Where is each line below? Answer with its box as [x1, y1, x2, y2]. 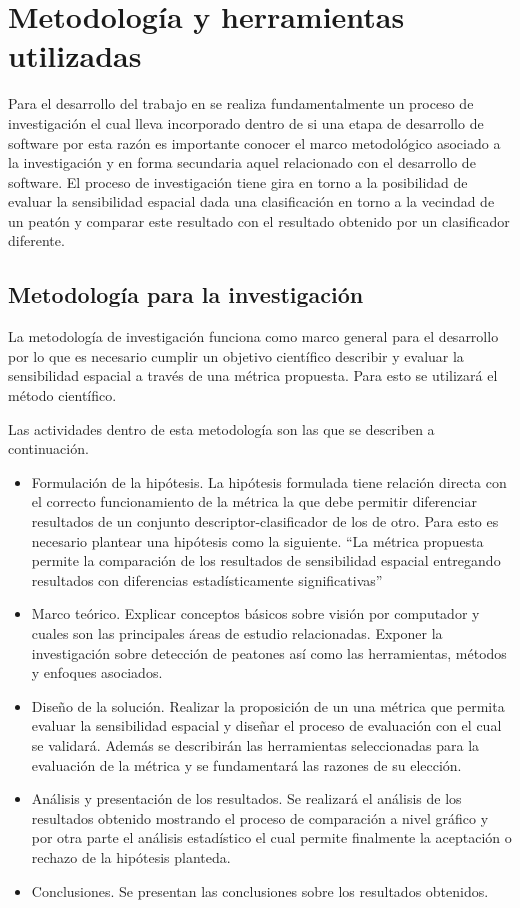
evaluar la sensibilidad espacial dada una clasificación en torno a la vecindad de [8, 191, 495, 212]
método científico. [8, 385, 117, 406]
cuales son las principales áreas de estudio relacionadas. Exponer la [31, 622, 443, 643]
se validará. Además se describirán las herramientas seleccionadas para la [31, 734, 480, 755]
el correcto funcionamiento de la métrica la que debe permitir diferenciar [31, 491, 477, 512]
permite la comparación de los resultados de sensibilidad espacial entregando [31, 550, 501, 571]
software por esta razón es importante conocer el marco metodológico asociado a [8, 132, 501, 153]
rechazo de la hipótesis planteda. [31, 846, 231, 867]
